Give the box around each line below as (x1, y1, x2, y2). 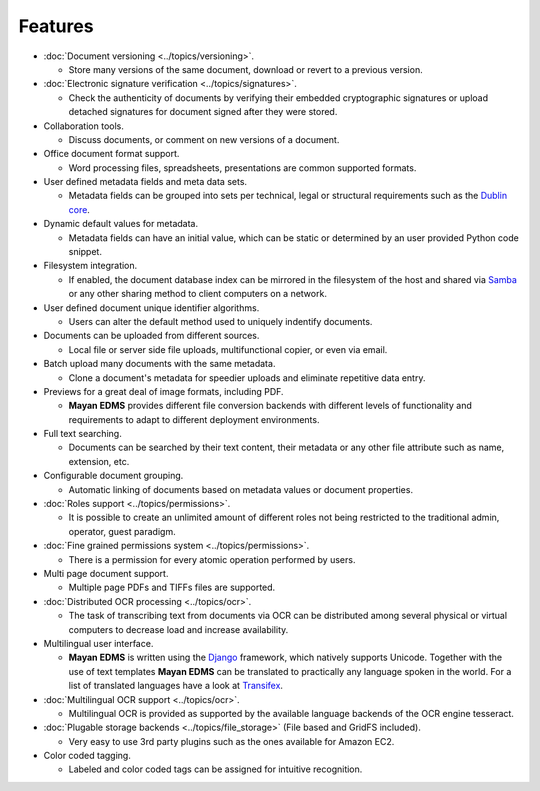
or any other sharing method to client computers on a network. (68, 288, 327, 300)
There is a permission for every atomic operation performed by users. (68, 553, 356, 565)
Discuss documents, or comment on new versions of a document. (68, 133, 340, 145)
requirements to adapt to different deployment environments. (68, 413, 320, 425)
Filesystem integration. (43, 260, 138, 272)
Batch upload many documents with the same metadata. (43, 358, 276, 370)
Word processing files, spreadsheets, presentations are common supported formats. (68, 161, 417, 174)
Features (18, 15, 94, 37)
